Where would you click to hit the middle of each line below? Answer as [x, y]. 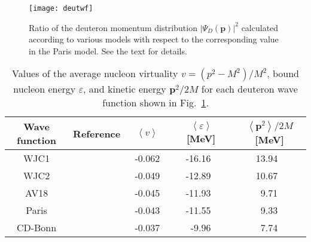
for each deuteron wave [249, 89]
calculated [260, 27]
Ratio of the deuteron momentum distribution [113, 27]
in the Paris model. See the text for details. [108, 50]
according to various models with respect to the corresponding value [154, 39]
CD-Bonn [36, 228]
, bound [283, 73]
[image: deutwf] [61, 8]
